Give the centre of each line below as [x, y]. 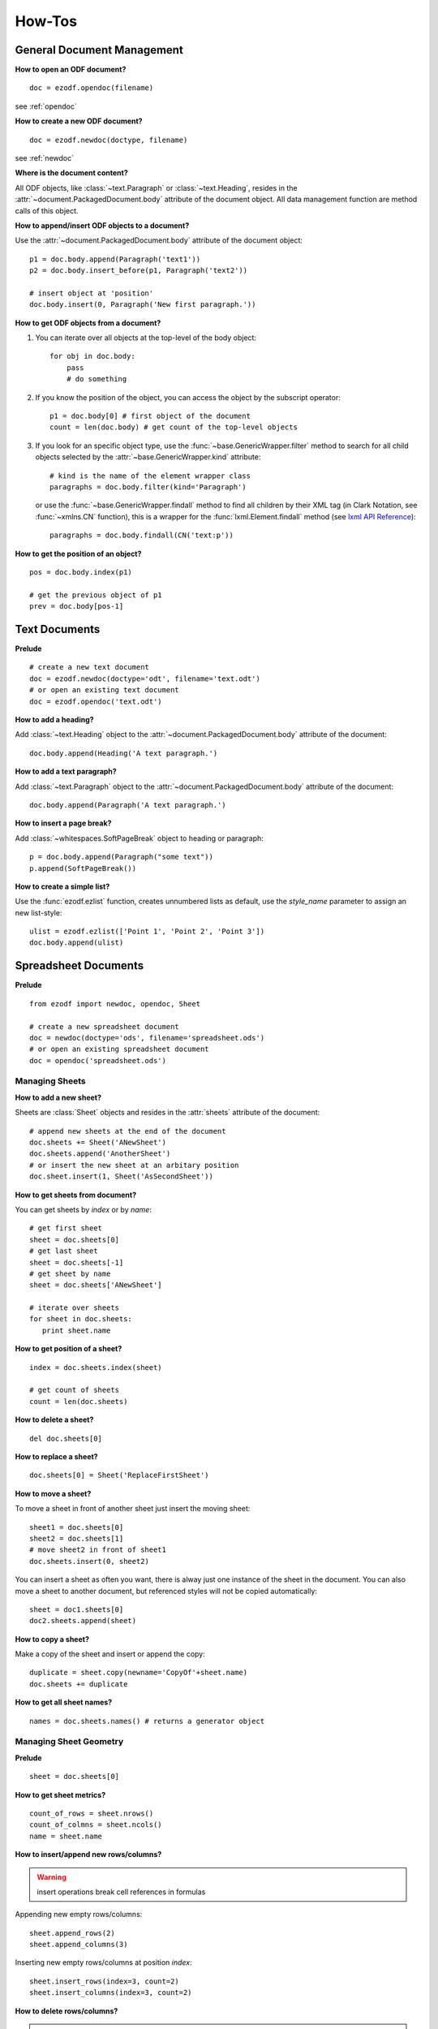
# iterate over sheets [75, 1308]
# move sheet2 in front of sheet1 [98, 1550]
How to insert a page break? [63, 823]
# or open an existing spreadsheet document [120, 1049]
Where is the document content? [72, 173]
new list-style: [39, 912]
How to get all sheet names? [64, 1702]
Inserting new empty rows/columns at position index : [103, 1962]
